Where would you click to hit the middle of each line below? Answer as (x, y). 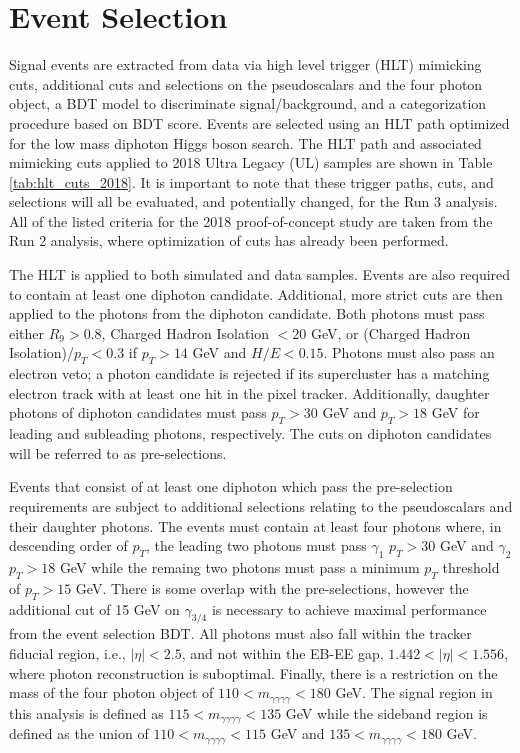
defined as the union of (79, 733)
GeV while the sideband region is (386, 712)
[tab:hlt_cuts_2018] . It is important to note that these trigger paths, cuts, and (251, 181)
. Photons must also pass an (409, 352)
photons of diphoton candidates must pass (138, 412)
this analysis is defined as (86, 712)
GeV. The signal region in (414, 692)
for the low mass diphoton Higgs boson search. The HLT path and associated (245, 142)
